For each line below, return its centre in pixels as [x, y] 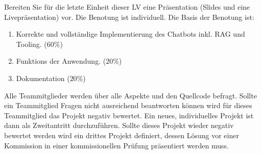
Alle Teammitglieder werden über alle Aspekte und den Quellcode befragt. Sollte [130, 95]
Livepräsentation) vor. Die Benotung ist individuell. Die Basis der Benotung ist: [129, 17]
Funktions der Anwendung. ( [61, 61]
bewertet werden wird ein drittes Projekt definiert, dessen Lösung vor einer [122, 135]
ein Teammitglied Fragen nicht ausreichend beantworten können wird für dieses [128, 105]
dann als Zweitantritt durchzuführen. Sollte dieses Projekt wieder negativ [119, 125]
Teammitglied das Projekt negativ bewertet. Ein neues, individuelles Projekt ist [129, 115]
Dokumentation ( [43, 78]
